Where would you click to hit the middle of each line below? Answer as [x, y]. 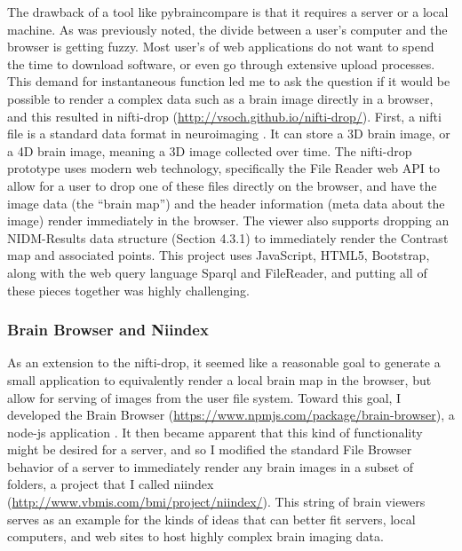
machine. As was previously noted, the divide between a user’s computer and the [227, 29]
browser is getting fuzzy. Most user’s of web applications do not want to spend [221, 47]
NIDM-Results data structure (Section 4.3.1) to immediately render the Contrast [228, 237]
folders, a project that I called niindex [111, 484]
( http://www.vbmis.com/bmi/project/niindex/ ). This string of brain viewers [216, 502]
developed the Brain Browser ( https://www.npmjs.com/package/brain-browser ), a [231, 415]
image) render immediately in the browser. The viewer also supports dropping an [228, 220]
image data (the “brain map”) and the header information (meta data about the [226, 203]
